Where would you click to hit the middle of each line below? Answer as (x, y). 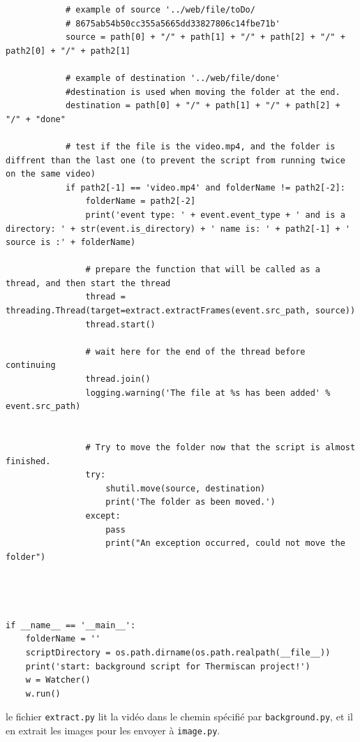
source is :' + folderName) (71, 243)
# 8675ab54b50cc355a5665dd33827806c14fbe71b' (173, 23)
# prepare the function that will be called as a (203, 270)
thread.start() (120, 324)
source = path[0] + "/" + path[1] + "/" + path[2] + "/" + (205, 37)
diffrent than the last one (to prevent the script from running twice (175, 160)
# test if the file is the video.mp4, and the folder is (200, 146)
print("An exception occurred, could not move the (225, 543)
